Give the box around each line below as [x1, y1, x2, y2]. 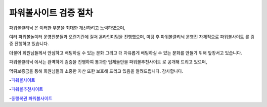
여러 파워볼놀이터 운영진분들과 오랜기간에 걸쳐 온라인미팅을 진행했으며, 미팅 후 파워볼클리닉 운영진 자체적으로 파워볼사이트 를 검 [9, 34, 255, 40]
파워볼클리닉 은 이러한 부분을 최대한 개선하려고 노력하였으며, [9, 25, 126, 31]
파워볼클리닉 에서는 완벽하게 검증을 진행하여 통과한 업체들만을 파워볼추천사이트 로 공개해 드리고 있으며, [9, 59, 207, 65]
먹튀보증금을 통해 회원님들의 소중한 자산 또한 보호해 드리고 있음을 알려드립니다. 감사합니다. [9, 68, 183, 74]
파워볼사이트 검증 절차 [9, 7, 93, 18]
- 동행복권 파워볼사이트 [9, 95, 53, 101]
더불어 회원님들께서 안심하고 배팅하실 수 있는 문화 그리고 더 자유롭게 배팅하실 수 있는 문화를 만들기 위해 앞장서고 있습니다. [9, 50, 242, 55]
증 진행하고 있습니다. [9, 41, 49, 47]
